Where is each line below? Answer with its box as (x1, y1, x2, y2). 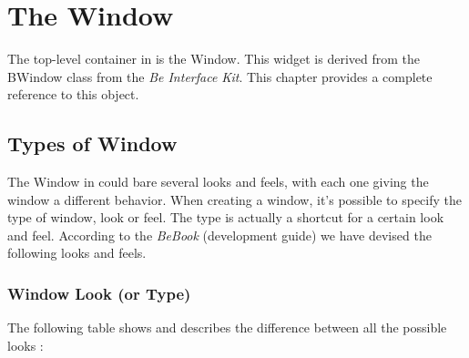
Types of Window (7, 129, 178, 158)
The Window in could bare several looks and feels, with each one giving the (7, 172, 429, 191)
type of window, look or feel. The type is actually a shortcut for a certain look (7, 208, 444, 227)
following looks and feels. (7, 243, 147, 262)
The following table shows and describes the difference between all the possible (7, 318, 447, 337)
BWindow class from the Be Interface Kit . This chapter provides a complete (7, 66, 433, 86)
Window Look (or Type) (7, 282, 191, 304)
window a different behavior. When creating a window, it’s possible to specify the (7, 189, 462, 209)
